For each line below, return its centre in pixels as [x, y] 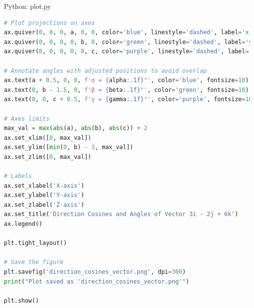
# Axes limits [27, 119]
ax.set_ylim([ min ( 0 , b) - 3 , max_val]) [69, 147]
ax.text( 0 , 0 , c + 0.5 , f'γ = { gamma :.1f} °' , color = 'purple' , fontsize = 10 [128, 99]
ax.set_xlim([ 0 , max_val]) [48, 138]
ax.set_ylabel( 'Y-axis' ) [44, 195]
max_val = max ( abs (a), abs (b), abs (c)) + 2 [76, 128]
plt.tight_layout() [35, 243]
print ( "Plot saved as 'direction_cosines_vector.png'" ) [97, 281]
